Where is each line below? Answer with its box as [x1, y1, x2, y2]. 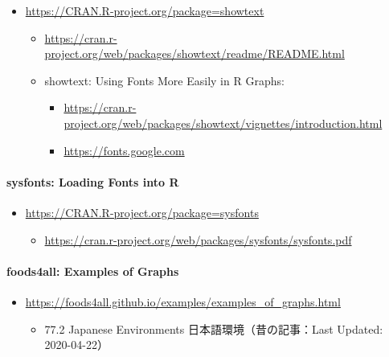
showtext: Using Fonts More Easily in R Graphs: [44, 72, 285, 88]
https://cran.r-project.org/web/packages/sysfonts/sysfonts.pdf [44, 231, 352, 248]
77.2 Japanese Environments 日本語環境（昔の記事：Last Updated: [44, 320, 383, 337]
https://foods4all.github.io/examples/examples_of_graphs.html [25, 293, 341, 310]
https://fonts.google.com [63, 142, 185, 158]
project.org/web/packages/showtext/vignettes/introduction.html [63, 114, 383, 131]
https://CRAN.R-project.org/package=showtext [25, 2, 264, 18]
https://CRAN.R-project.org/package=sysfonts [25, 203, 259, 220]
